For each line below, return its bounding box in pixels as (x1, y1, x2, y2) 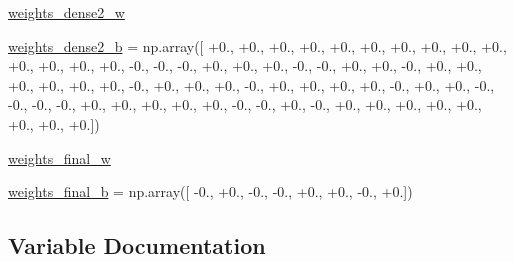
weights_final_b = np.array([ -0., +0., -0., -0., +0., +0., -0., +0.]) (8, 181, 413, 202)
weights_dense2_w (8, 2, 125, 22)
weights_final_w (8, 147, 111, 168)
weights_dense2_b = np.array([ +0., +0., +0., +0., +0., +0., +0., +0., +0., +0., (8, 35, 507, 56)
